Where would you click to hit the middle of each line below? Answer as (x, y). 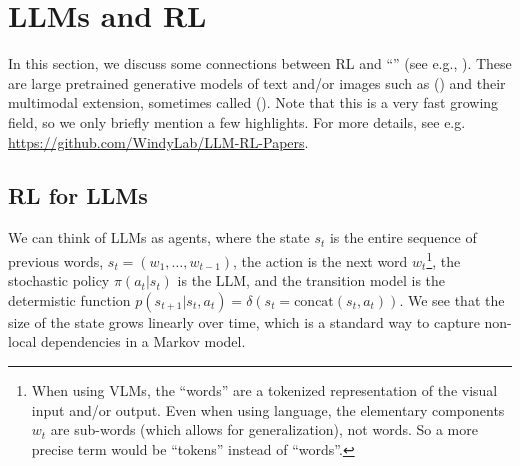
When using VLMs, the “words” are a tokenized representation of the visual (264, 389)
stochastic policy (59, 280)
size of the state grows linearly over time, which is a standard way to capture (244, 321)
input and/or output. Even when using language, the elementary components (268, 409)
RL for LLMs (78, 195)
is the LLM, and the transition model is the (311, 280)
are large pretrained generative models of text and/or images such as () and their (257, 82)
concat (314, 301)
